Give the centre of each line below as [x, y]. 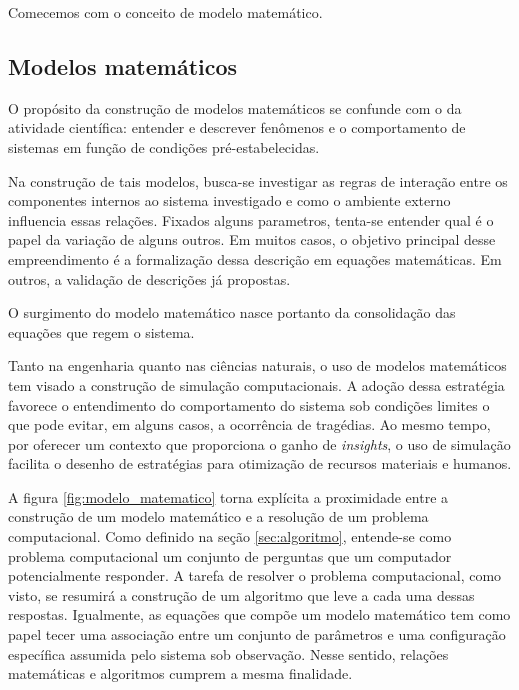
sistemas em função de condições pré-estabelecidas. [164, 146]
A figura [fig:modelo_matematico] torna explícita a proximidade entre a [228, 496]
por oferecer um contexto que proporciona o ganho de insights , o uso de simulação [259, 443]
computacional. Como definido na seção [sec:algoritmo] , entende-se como [230, 536]
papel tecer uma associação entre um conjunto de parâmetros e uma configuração [257, 634]
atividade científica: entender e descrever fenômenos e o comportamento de [237, 127]
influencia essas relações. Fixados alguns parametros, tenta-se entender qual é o [251, 219]
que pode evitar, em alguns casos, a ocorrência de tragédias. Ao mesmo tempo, [249, 424]
